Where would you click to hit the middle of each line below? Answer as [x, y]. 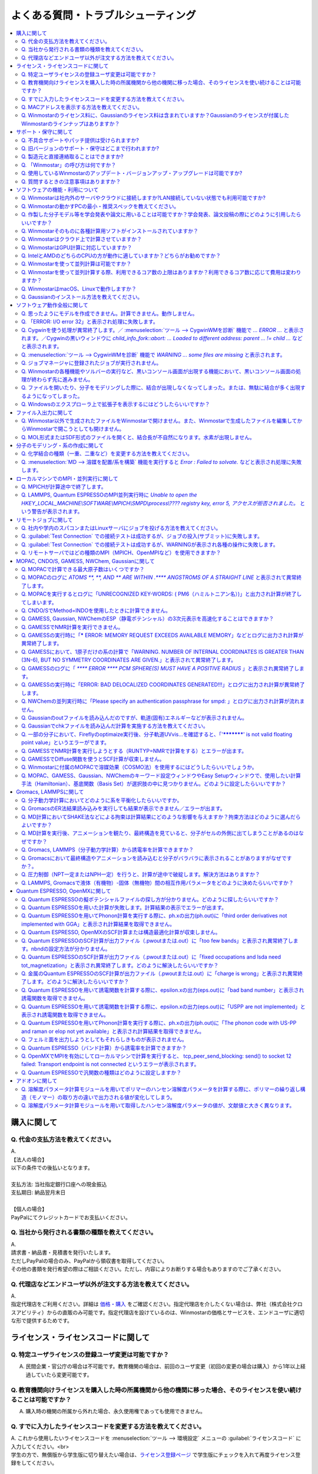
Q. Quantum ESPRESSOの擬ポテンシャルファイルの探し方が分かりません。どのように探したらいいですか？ [150, 899]
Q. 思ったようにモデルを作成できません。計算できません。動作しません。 [110, 313]
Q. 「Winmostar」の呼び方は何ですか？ [69, 164]
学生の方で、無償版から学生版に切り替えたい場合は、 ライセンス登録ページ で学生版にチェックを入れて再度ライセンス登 [156, 1455]
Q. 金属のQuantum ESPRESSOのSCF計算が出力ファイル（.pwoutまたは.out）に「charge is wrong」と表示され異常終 [162, 973]
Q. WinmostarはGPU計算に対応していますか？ [77, 247]
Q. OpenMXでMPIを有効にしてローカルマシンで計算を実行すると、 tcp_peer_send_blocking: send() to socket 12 [156, 1056]
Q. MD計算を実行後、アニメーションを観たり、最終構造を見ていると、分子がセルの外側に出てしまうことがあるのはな [163, 833]
